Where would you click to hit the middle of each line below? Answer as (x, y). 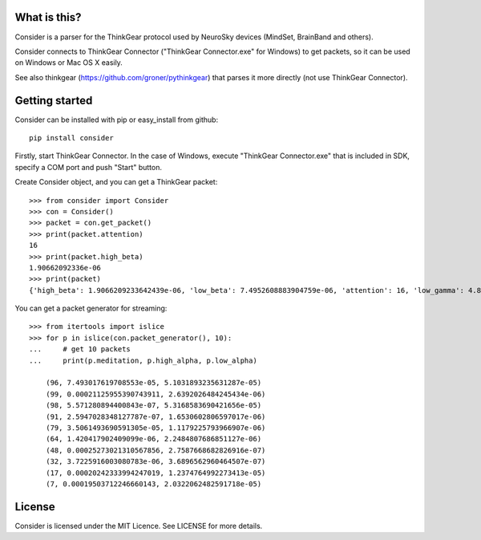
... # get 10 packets (80, 349)
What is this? (48, 17)
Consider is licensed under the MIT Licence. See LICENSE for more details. (139, 526)
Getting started (54, 100)
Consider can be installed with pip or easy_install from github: (117, 120)
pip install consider (71, 138)
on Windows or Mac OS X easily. (69, 63)
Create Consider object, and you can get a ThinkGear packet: (116, 182)
